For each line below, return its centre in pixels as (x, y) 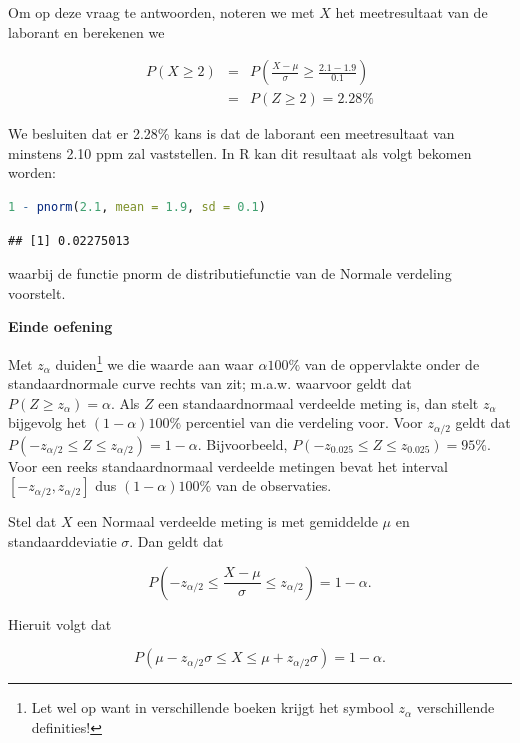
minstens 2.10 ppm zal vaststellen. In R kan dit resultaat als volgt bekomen (240, 152)
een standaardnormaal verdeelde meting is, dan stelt (318, 402)
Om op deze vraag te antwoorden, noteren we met (161, 12)
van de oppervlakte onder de (392, 363)
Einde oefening (60, 326)
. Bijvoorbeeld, (242, 443)
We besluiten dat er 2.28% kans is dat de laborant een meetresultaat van (231, 133)
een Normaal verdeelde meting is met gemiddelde (227, 521)
